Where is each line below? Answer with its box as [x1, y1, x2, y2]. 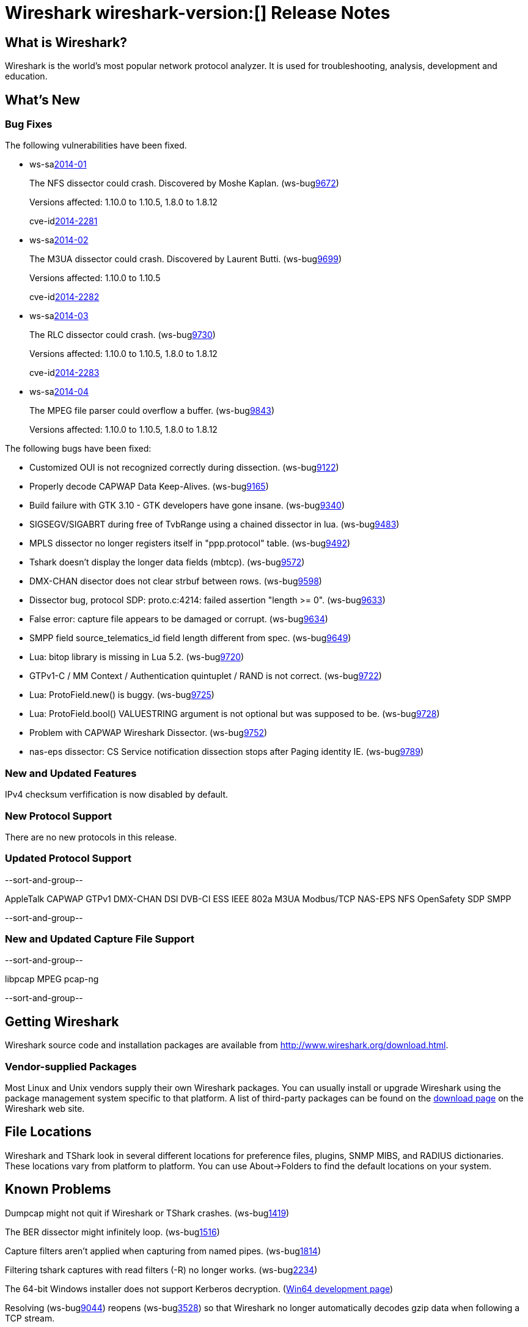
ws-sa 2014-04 [29, 386, 89, 397]
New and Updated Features [5, 766, 137, 779]
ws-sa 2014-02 [29, 235, 89, 246]
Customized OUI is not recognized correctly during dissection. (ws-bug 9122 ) [29, 462, 339, 473]
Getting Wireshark [5, 1013, 119, 1029]
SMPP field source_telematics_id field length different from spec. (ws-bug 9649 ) [29, 633, 351, 644]
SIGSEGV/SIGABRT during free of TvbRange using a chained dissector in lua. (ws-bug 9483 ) [29, 519, 400, 530]
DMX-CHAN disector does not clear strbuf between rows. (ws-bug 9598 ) [29, 576, 322, 587]
